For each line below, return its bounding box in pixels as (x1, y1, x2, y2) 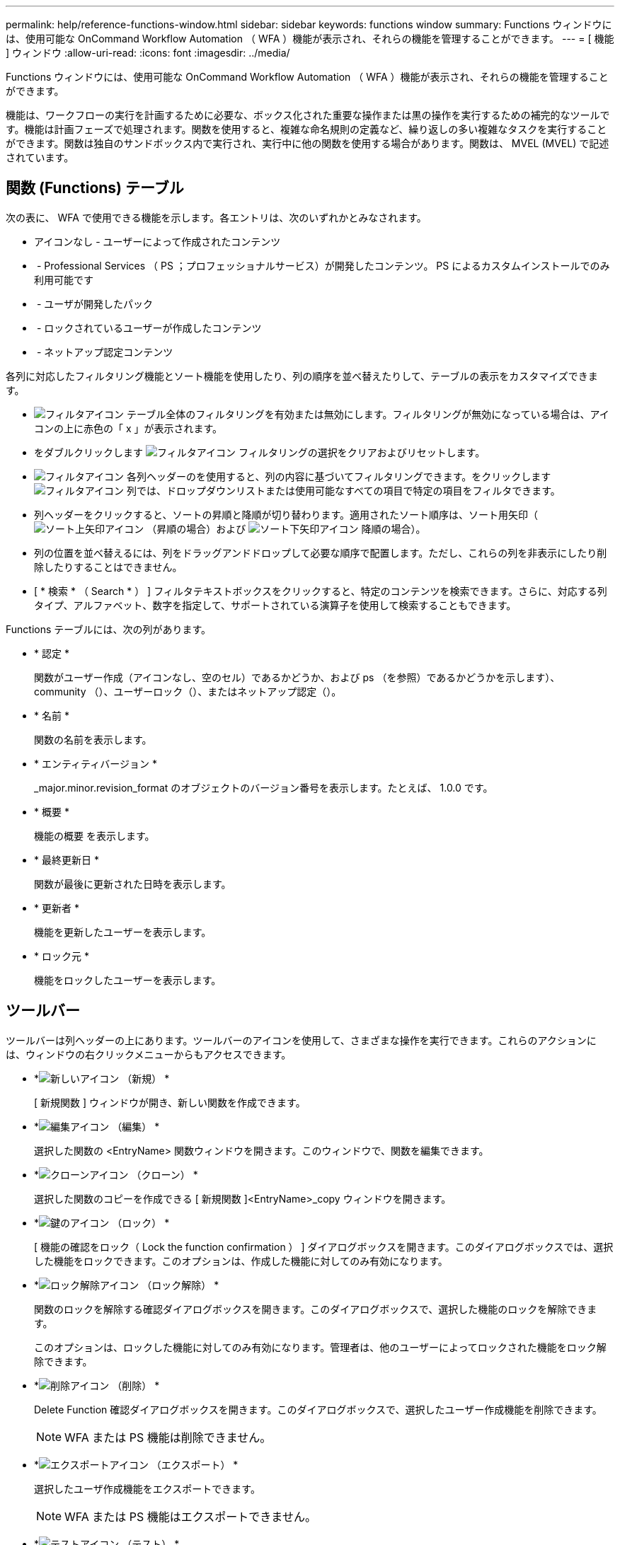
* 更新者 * (34, 901, 79, 914)
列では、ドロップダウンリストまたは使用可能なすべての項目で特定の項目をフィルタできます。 (126, 484, 561, 497)
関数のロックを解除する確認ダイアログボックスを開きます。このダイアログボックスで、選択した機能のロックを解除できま (34, 1302, 597, 1315)
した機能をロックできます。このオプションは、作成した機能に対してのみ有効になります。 (34, 1254, 448, 1267)
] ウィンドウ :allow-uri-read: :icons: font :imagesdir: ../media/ (6, 47, 290, 59)
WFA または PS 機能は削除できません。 (64, 1430, 272, 1445)
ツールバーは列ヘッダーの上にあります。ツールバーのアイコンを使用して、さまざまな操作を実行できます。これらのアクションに (6, 1034, 597, 1046)
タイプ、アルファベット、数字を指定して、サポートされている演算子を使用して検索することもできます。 (34, 598, 517, 611)
